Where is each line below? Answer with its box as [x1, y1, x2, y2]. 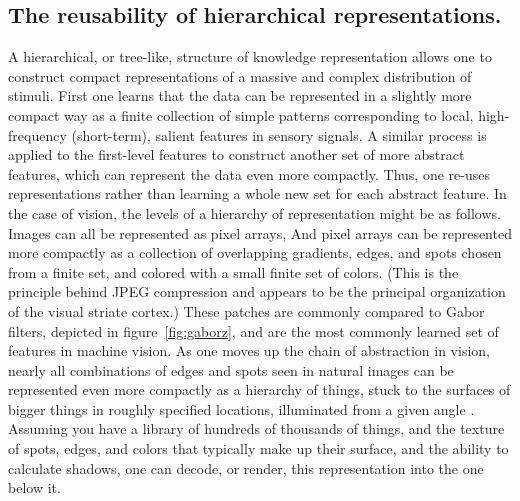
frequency [8, 124, 67, 145]
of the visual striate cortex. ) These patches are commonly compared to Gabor [8, 300, 485, 321]
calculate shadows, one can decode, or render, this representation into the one [8, 457, 484, 478]
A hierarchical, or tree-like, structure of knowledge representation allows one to [8, 46, 492, 67]
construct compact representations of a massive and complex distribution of [8, 65, 472, 86]
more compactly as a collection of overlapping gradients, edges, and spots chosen [8, 242, 502, 263]
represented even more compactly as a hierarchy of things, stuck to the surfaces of [8, 379, 511, 400]
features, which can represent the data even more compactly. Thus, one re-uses [8, 163, 490, 184]
